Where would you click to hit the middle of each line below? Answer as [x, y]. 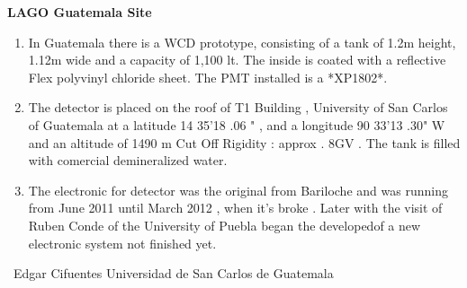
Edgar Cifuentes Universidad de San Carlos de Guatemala [173, 273]
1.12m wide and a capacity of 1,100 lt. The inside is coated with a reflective [237, 60]
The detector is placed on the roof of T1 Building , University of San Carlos [238, 107]
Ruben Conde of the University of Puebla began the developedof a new [225, 225]
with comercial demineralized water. [128, 160]
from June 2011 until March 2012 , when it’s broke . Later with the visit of [235, 208]
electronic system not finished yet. [122, 243]
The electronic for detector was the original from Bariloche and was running [238, 190]
